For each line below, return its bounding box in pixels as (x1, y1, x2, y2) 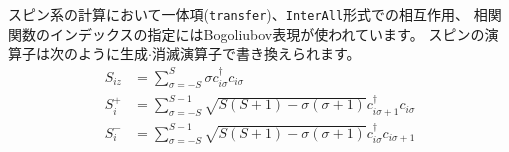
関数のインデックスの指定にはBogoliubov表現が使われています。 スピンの (8, 23, 485, 44)
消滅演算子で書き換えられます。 (151, 43, 361, 64)
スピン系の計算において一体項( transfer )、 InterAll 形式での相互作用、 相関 (8, 4, 502, 24)
